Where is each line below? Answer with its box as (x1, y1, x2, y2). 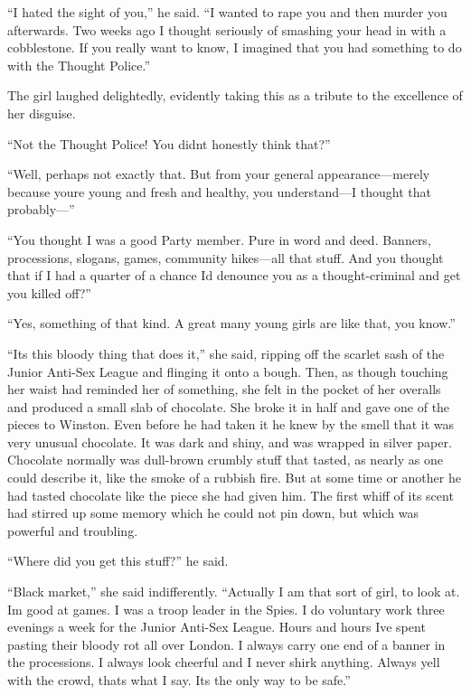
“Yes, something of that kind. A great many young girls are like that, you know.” (7, 314, 456, 333)
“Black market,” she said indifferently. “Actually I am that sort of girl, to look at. (7, 582, 460, 601)
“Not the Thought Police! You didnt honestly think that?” (7, 134, 331, 153)
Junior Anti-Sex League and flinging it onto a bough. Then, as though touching (7, 362, 448, 380)
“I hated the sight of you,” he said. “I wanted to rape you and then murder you (7, 3, 447, 21)
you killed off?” (7, 283, 91, 302)
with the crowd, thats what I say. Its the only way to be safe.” (7, 671, 351, 689)
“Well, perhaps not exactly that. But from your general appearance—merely (7, 164, 430, 183)
